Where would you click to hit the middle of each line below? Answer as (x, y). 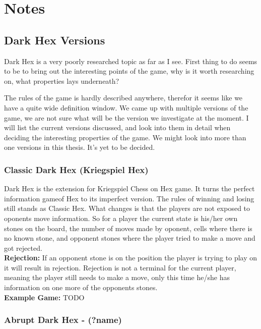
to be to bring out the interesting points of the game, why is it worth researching (129, 71)
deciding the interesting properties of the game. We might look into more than (125, 137)
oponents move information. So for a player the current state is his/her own (121, 218)
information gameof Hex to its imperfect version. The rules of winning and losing (129, 198)
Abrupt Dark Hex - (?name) (63, 320)
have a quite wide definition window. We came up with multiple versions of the (126, 107)
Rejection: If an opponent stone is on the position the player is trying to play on (130, 258)
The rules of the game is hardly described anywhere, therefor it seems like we (123, 98)
